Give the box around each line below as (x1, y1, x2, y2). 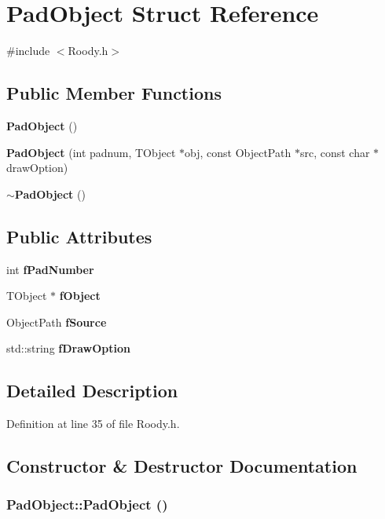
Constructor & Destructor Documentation (6, 454, 357, 478)
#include (6, 42, 50, 59)
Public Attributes (6, 224, 152, 248)
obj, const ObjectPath (185, 144, 291, 160)
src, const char (299, 144, 370, 160)
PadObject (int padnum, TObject (6, 144, 176, 160)
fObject (59, 287, 101, 304)
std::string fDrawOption (6, 340, 130, 356)
